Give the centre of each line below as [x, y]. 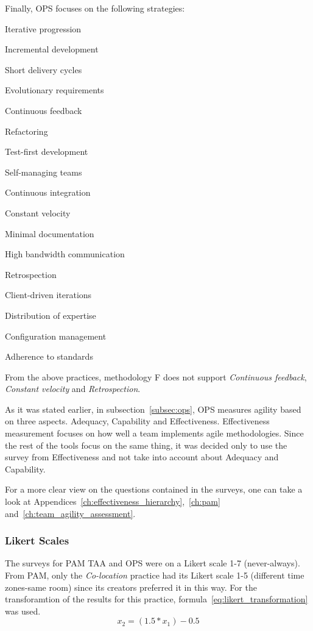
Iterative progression [43, 28]
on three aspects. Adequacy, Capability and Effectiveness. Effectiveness [137, 421]
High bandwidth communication [65, 254]
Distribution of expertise [51, 315]
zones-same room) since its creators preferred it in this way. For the [131, 587]
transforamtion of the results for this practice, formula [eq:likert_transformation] [156, 599]
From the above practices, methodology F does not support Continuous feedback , [156, 376]
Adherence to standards [49, 356]
